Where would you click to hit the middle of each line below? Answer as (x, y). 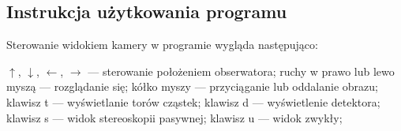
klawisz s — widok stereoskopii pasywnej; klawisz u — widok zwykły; (174, 117)
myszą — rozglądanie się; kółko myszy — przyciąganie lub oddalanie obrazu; (192, 86)
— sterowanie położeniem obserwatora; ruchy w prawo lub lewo (241, 71)
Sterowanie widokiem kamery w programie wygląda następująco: (162, 45)
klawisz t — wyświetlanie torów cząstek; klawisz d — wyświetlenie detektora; (193, 101)
